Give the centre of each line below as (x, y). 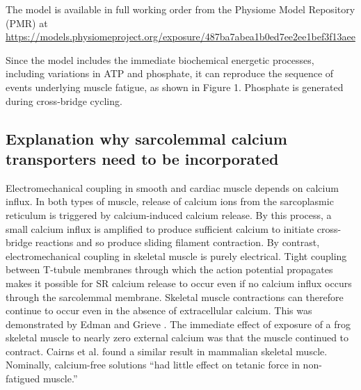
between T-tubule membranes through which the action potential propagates (169, 269)
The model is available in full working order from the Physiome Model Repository (180, 9)
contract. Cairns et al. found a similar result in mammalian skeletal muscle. (167, 351)
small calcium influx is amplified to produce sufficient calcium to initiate (160, 228)
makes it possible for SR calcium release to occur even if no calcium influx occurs (179, 283)
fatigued (23, 379)
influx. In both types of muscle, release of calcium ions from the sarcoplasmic (170, 201)
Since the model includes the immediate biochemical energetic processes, (160, 59)
